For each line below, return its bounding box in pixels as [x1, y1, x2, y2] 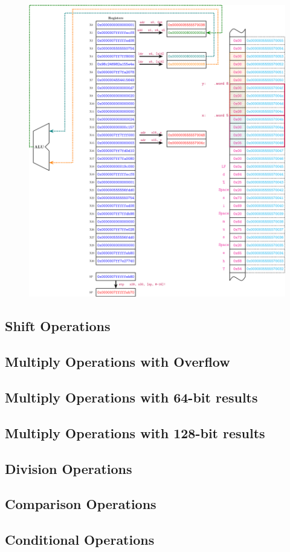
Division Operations [5, 459, 132, 478]
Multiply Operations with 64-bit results [5, 387, 258, 406]
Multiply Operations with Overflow [5, 352, 230, 371]
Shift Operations [5, 317, 111, 335]
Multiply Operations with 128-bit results [5, 423, 265, 442]
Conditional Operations [5, 530, 155, 549]
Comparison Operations [5, 494, 156, 513]
